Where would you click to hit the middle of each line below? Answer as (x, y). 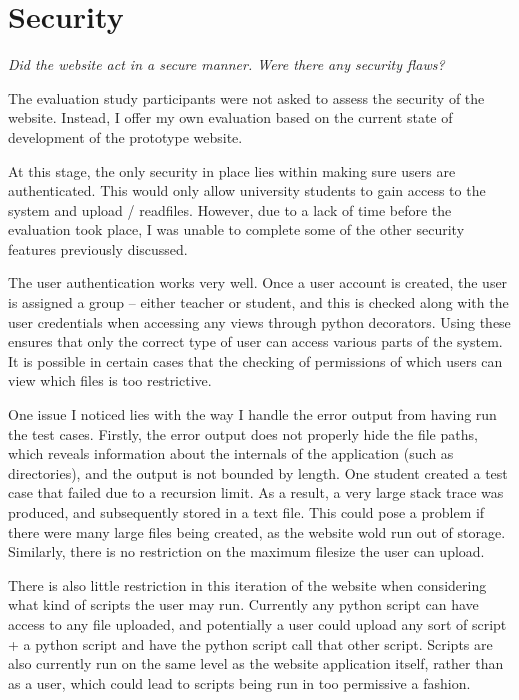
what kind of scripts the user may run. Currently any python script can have (243, 604)
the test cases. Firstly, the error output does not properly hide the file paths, (243, 433)
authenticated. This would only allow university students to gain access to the (247, 190)
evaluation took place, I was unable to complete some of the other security (236, 229)
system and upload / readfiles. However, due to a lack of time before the (230, 209)
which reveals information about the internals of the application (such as (231, 453)
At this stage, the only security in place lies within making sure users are (232, 170)
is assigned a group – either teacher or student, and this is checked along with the (258, 302)
